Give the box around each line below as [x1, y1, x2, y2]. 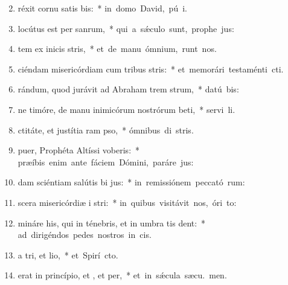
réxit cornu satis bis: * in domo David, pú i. [18, 2, 187, 14]
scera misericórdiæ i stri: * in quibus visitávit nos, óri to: [18, 196, 237, 208]
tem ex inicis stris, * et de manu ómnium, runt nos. [18, 42, 217, 55]
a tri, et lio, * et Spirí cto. [18, 248, 118, 261]
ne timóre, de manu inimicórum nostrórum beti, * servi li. [18, 103, 235, 115]
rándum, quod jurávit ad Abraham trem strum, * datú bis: [18, 83, 239, 95]
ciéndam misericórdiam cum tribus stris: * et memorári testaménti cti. [18, 62, 284, 75]
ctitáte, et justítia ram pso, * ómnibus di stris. [18, 123, 194, 136]
